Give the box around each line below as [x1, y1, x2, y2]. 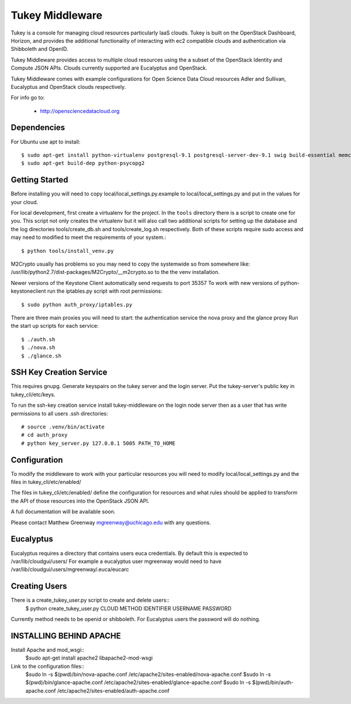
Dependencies [11, 123, 66, 133]
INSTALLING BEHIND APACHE [11, 631, 121, 641]
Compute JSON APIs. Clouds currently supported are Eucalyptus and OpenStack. [11, 64, 208, 71]
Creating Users [11, 581, 67, 591]
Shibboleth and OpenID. [11, 46, 68, 53]
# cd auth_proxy [21, 432, 68, 438]
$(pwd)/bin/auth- [252, 679, 294, 686]
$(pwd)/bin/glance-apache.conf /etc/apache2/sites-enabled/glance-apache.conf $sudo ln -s [25, 679, 251, 686]
